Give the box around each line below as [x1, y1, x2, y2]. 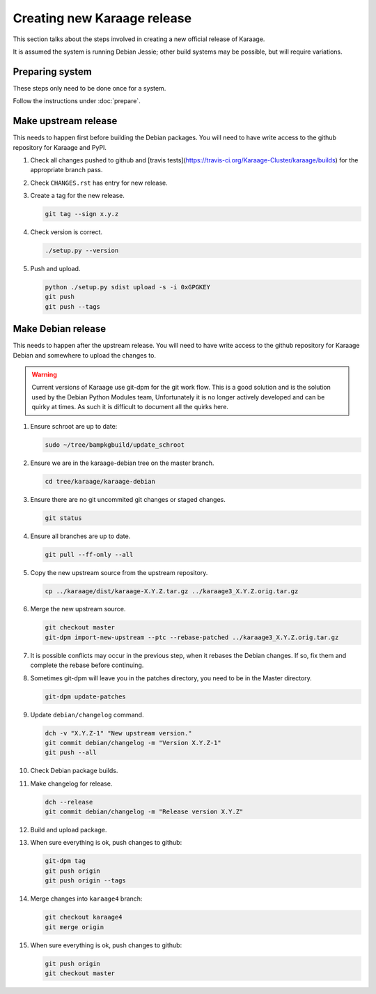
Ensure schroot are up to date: [30, 422, 118, 430]
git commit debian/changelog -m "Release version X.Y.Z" [45, 808, 244, 816]
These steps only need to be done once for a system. [13, 84, 166, 92]
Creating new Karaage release [13, 10, 191, 26]
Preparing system [13, 66, 92, 77]
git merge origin [45, 923, 104, 931]
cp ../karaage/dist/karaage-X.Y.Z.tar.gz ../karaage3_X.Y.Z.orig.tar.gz [45, 587, 299, 595]
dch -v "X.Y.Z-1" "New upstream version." [45, 729, 192, 737]
